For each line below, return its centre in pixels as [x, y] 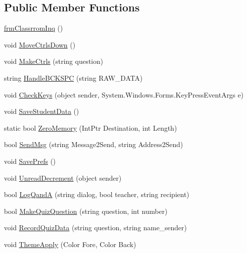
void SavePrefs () [30, 161]
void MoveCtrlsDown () [40, 44]
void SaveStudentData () [42, 111]
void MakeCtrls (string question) [54, 61]
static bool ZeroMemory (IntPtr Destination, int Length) [91, 127]
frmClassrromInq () [33, 28]
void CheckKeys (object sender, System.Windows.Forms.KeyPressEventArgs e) [124, 94]
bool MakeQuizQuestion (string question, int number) [86, 211]
